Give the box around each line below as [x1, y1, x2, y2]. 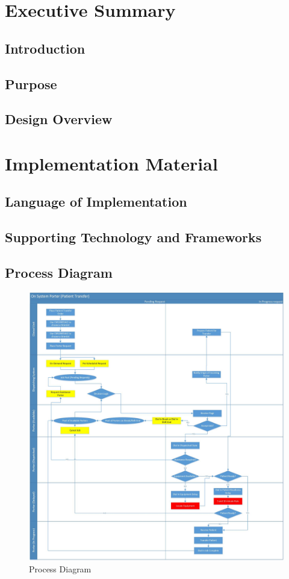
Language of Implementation [5, 192, 187, 211]
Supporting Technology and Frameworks [5, 228, 262, 246]
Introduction [5, 39, 85, 57]
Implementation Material [5, 151, 218, 175]
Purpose [5, 74, 57, 93]
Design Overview [5, 110, 113, 128]
